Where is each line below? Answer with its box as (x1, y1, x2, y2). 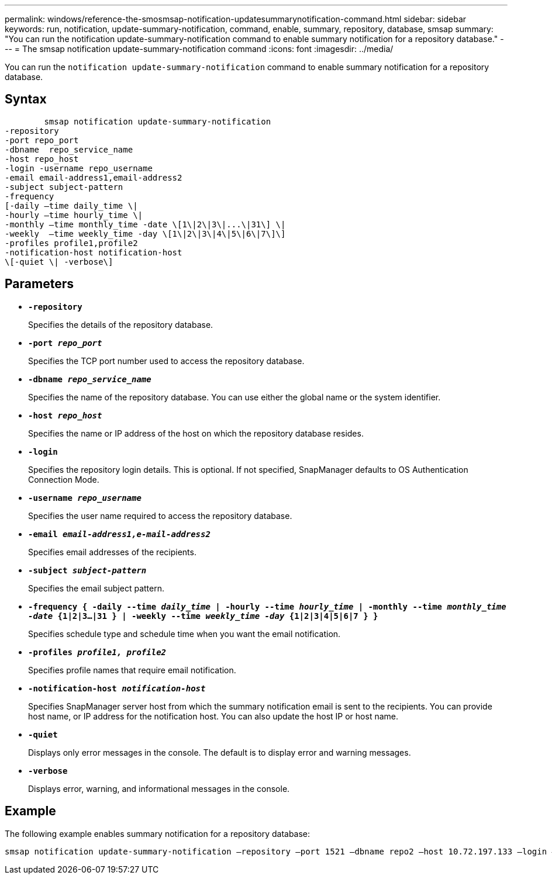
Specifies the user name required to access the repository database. (28, 510, 292, 521)
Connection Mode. (28, 474, 99, 485)
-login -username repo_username (5, 163, 153, 173)
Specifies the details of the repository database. (28, 319, 213, 330)
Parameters (5, 276, 74, 292)
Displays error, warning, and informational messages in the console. (28, 783, 290, 794)
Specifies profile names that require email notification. (28, 665, 236, 675)
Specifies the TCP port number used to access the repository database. (28, 355, 305, 366)
